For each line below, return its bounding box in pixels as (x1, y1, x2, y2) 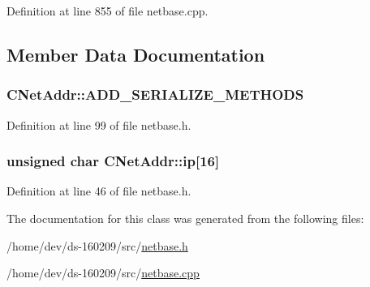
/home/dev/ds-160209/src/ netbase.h (6, 237, 188, 254)
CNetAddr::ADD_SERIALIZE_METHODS (6, 84, 304, 105)
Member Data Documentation (6, 41, 265, 66)
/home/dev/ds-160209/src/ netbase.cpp (6, 264, 200, 281)
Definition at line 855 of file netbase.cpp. (6, 2, 209, 19)
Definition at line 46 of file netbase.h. (6, 182, 191, 199)
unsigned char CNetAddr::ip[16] (6, 151, 220, 171)
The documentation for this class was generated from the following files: (6, 210, 364, 226)
